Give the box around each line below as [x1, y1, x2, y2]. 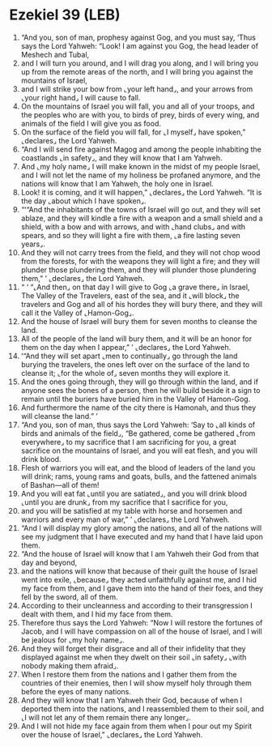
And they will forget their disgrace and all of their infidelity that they [20, 643, 246, 653]
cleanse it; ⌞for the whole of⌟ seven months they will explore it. [20, 368, 231, 378]
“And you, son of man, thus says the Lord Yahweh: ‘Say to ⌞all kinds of [20, 420, 256, 429]
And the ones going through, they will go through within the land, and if [20, 377, 258, 386]
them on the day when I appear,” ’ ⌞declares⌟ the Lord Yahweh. [20, 342, 232, 352]
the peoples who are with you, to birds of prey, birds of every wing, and [20, 109, 260, 119]
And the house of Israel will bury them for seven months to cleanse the [20, 316, 257, 326]
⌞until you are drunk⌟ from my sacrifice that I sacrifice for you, [20, 497, 228, 507]
